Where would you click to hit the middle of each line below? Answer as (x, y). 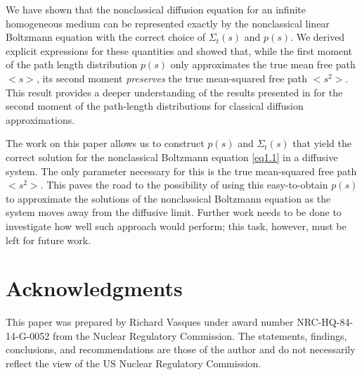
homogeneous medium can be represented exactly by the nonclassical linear (168, 23)
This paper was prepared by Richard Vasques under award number (150, 322)
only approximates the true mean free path (263, 64)
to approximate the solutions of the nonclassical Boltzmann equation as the (168, 198)
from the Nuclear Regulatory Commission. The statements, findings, (200, 335)
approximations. (40, 119)
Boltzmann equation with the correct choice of (106, 37)
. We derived (318, 37)
